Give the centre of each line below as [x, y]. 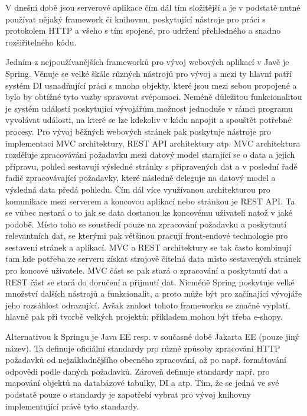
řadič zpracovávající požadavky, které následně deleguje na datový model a [141, 178]
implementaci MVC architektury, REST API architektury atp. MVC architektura [153, 143]
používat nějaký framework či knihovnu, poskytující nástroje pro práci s [135, 19]
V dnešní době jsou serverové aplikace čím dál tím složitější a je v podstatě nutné [153, 7]
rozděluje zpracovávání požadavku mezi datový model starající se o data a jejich [150, 155]
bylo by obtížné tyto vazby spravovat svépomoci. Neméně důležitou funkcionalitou [154, 97]
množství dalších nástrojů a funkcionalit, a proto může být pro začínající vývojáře [154, 293]
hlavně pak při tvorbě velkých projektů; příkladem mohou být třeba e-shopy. [144, 316]
